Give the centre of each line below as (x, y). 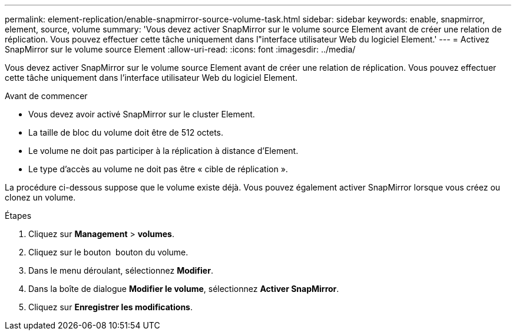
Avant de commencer (46, 96)
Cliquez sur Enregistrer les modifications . (110, 307)
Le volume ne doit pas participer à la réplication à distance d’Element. (163, 151)
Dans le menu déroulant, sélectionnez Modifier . (121, 270)
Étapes (18, 216)
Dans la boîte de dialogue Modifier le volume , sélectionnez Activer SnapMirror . (184, 289)
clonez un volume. (40, 197)
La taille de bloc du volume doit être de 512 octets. (126, 132)
